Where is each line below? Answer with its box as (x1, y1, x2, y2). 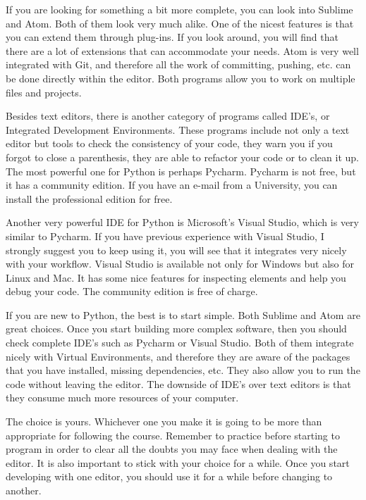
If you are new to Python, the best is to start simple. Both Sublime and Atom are (6, 307, 360, 322)
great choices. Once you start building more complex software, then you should (6, 321, 347, 336)
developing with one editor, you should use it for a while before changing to (6, 469, 333, 484)
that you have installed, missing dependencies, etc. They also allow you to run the (6, 363, 360, 377)
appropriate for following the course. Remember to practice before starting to (6, 427, 340, 442)
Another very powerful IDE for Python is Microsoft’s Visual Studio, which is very (6, 215, 359, 230)
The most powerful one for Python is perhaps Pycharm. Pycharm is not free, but (6, 163, 356, 178)
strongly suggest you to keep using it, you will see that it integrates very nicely (6, 242, 347, 257)
